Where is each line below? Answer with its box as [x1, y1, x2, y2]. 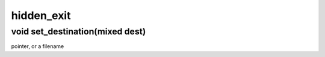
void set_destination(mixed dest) [11, 26, 146, 37]
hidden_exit [11, 9, 71, 22]
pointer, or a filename [11, 43, 64, 50]
